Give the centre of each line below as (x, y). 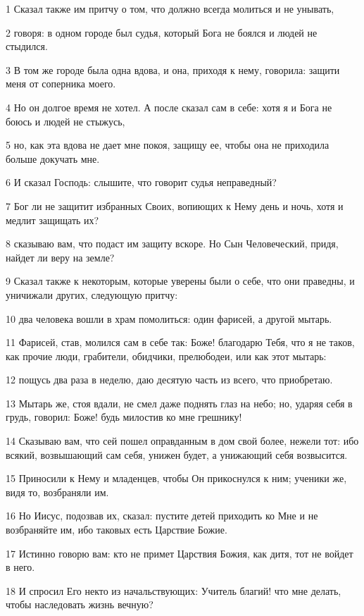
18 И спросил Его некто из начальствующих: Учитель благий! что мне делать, (174, 590)
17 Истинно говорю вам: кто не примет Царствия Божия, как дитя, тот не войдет (180, 553)
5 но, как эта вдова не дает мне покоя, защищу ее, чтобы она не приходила (168, 145)
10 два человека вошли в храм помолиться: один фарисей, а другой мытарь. (169, 318)
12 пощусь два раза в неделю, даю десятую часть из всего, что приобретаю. (169, 380)
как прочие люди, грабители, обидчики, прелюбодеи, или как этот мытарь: (166, 356)
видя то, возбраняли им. (57, 492)
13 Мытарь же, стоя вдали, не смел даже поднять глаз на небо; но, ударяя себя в (179, 403)
